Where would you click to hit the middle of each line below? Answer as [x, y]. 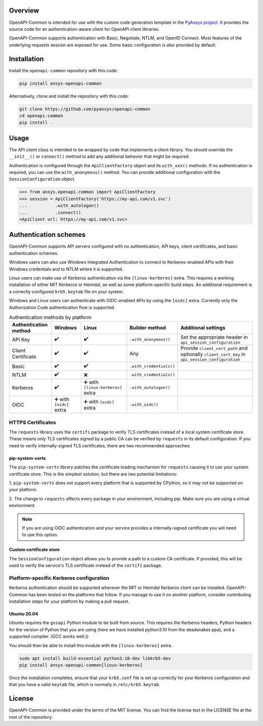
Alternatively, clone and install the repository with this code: [69, 96]
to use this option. [40, 535]
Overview [24, 10]
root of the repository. [31, 717]
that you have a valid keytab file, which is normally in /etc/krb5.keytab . [85, 685]
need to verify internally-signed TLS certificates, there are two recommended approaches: [100, 445]
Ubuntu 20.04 [24, 614]
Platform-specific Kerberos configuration [59, 578]
